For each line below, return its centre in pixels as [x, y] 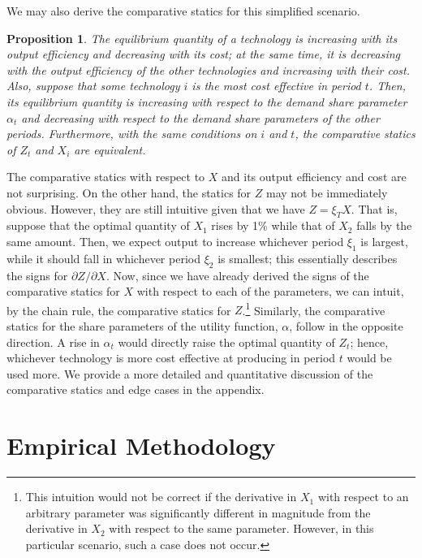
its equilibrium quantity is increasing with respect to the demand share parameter [207, 101]
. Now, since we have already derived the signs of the [237, 275]
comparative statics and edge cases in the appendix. [136, 389]
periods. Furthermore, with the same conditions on [132, 134]
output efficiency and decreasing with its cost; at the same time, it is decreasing [204, 54]
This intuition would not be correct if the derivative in [161, 497]
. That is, [374, 208]
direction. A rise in [53, 342]
